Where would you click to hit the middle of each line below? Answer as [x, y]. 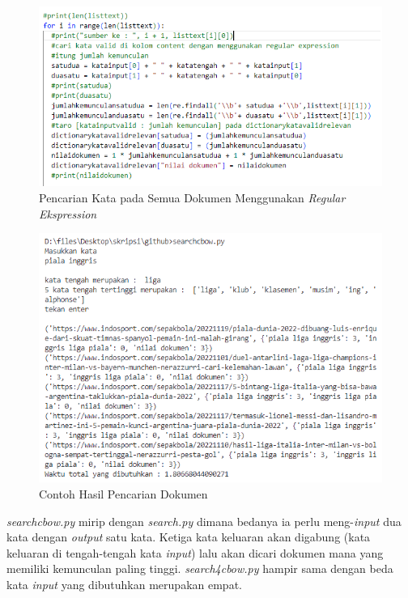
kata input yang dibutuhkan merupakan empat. [124, 585]
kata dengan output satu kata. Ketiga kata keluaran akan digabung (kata [189, 537]
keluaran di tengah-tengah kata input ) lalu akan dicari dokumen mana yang [195, 552]
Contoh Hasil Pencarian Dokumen [123, 494]
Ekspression [68, 213]
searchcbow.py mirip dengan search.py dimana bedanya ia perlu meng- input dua [204, 521]
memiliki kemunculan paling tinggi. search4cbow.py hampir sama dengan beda [200, 568]
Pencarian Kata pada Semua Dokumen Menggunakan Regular [192, 197]
